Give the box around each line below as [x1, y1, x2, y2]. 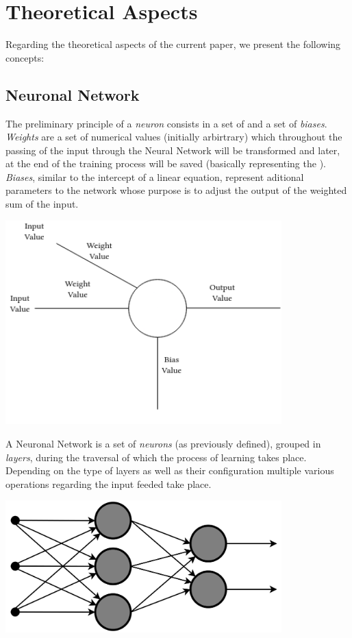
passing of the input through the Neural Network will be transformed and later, [5, 143, 340, 157]
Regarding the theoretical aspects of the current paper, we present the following [5, 37, 341, 51]
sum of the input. [5, 197, 79, 211]
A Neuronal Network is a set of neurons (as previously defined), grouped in [5, 436, 321, 450]
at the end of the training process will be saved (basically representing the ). [5, 156, 326, 171]
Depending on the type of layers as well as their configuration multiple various [5, 463, 334, 478]
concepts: [5, 50, 45, 64]
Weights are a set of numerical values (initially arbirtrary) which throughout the [5, 130, 342, 144]
